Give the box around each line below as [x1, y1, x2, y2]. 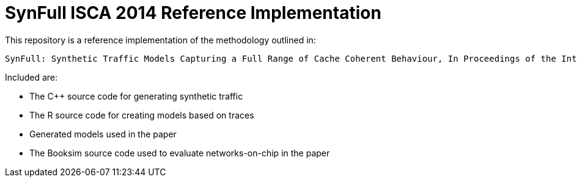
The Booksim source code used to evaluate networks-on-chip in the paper [29, 147, 330, 158]
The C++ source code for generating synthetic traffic [29, 90, 243, 101]
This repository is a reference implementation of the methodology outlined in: [5, 34, 316, 45]
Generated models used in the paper [29, 128, 177, 139]
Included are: [5, 71, 58, 82]
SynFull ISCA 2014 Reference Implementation [5, 2, 381, 23]
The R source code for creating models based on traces [29, 109, 254, 120]
